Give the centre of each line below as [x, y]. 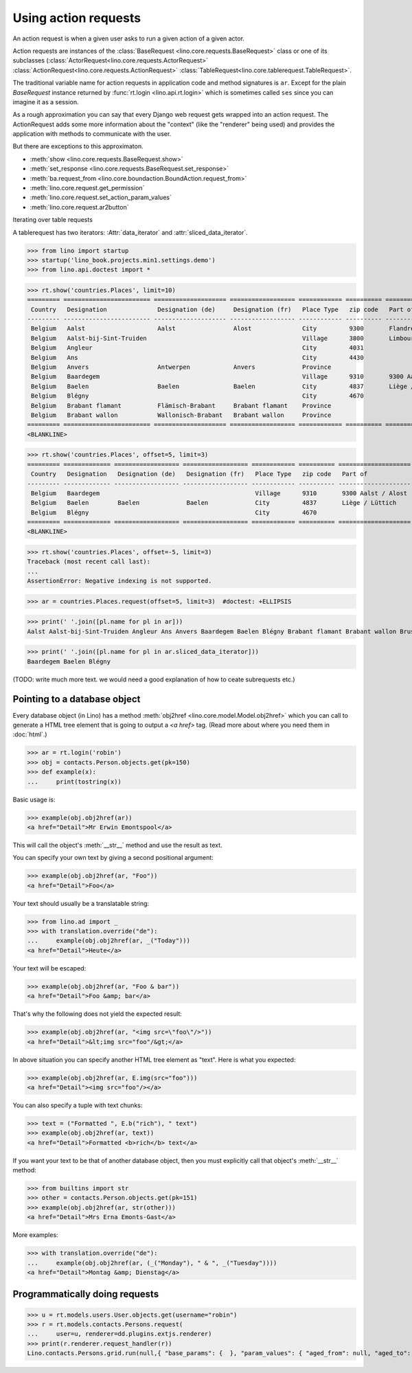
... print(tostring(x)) [74, 782]
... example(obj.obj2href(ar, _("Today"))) [108, 941]
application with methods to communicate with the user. [92, 134]
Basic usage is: [34, 799]
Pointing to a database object [77, 699]
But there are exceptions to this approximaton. [78, 146]
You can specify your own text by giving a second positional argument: [113, 858]
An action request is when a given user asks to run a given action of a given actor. [129, 38]
